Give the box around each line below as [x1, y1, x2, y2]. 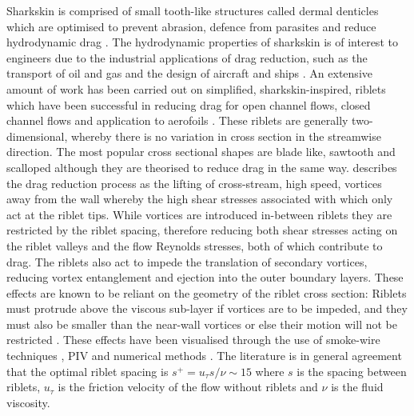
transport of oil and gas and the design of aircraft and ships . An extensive [6, 65, 372, 82]
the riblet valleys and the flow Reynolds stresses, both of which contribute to [6, 237, 383, 254]
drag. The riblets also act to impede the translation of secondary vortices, [6, 253, 368, 270]
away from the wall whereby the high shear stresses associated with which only [6, 190, 393, 207]
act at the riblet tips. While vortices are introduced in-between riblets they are [6, 206, 392, 222]
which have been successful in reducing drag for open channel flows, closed [6, 96, 371, 113]
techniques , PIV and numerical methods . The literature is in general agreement [6, 347, 402, 364]
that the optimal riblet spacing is [6, 362, 169, 379]
